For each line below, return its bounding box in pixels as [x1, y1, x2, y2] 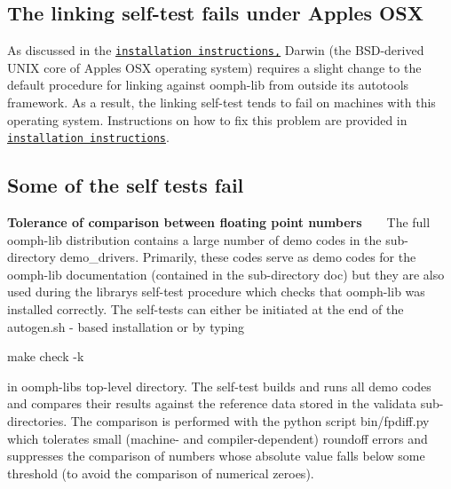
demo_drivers [59, 248, 136, 266]
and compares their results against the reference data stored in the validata [7, 394, 417, 413]
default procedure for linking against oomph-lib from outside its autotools [7, 75, 409, 94]
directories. [7, 412, 67, 430]
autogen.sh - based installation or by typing [7, 317, 245, 335]
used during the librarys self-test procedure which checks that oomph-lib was [7, 282, 425, 301]
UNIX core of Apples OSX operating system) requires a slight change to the [7, 58, 422, 76]
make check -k [7, 347, 84, 366]
